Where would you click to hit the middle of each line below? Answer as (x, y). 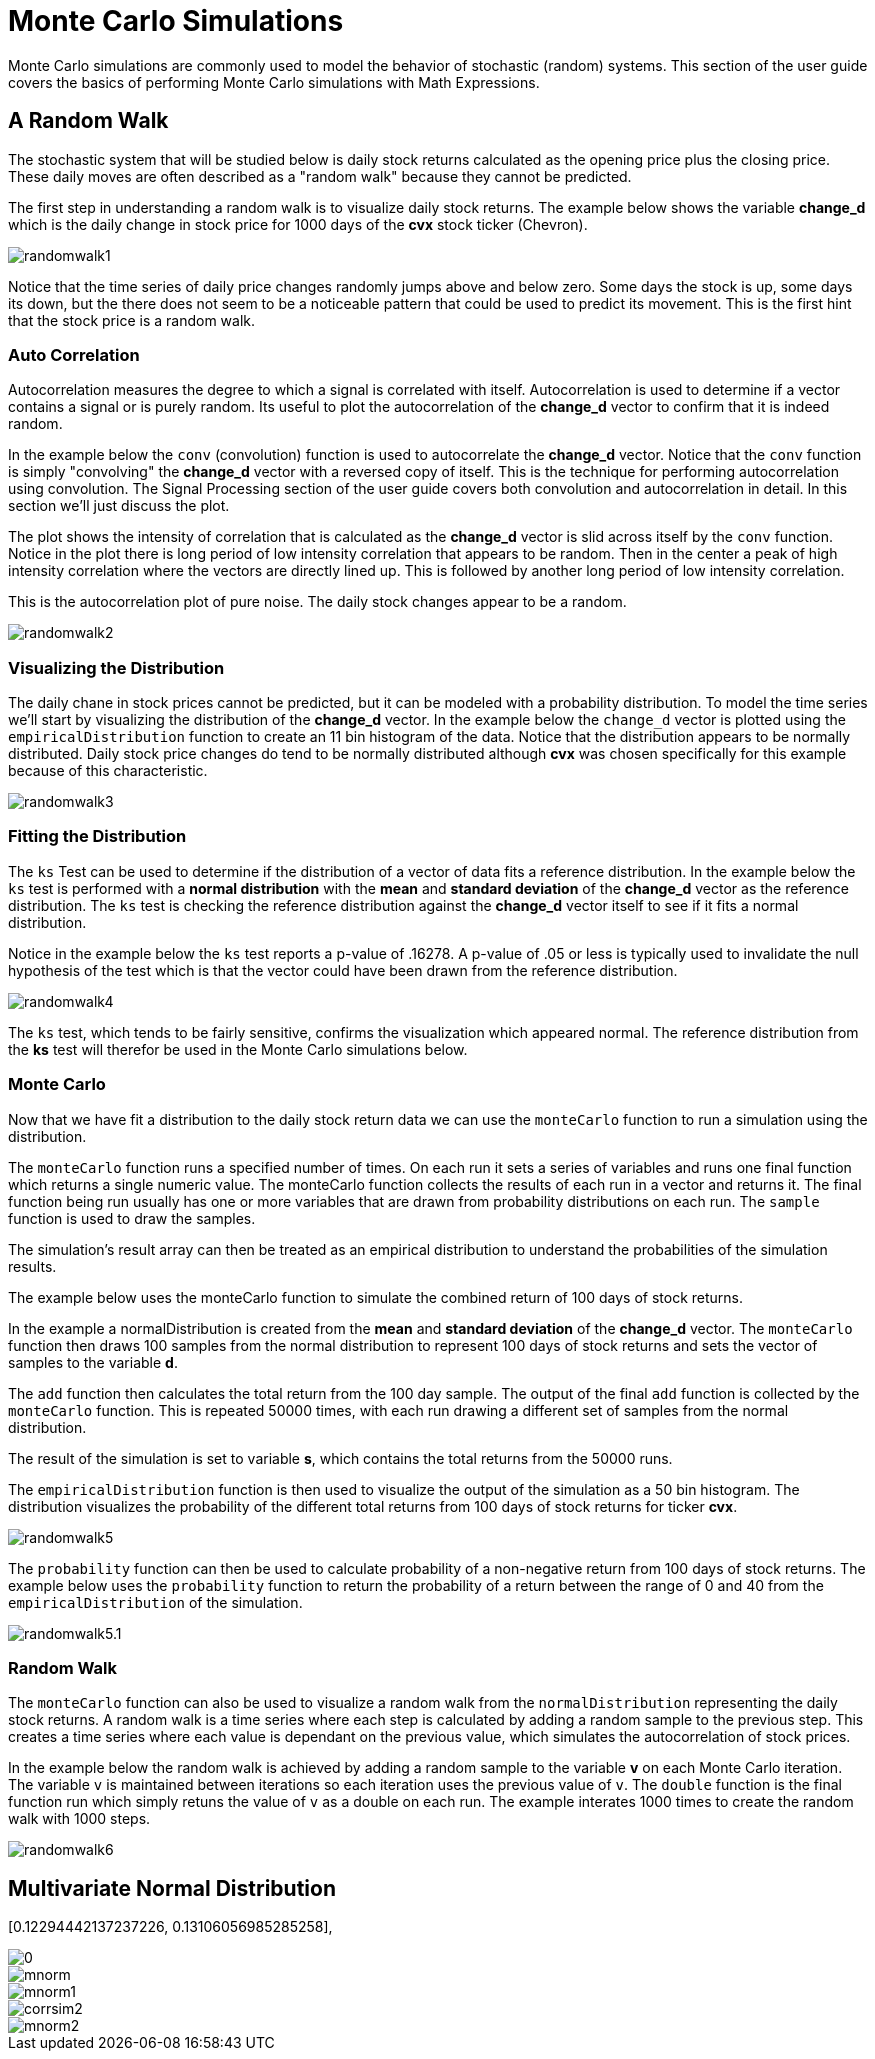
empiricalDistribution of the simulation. (155, 1602)
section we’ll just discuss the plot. (119, 506)
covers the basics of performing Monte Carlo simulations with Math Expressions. (274, 82)
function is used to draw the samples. (132, 1218)
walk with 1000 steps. (79, 1819)
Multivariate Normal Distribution (172, 1888)
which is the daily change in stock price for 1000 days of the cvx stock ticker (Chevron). (298, 224)
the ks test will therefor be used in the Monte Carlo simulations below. (238, 1049)
